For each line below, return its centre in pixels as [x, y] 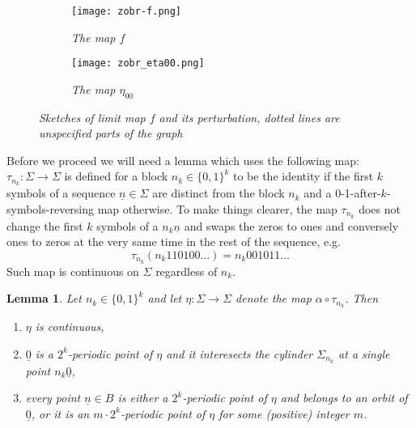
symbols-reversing [51, 208]
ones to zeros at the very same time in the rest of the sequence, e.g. [174, 242]
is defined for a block [116, 176]
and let [165, 298]
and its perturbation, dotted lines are [249, 117]
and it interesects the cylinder [240, 353]
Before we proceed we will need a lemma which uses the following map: [183, 160]
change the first [45, 225]
